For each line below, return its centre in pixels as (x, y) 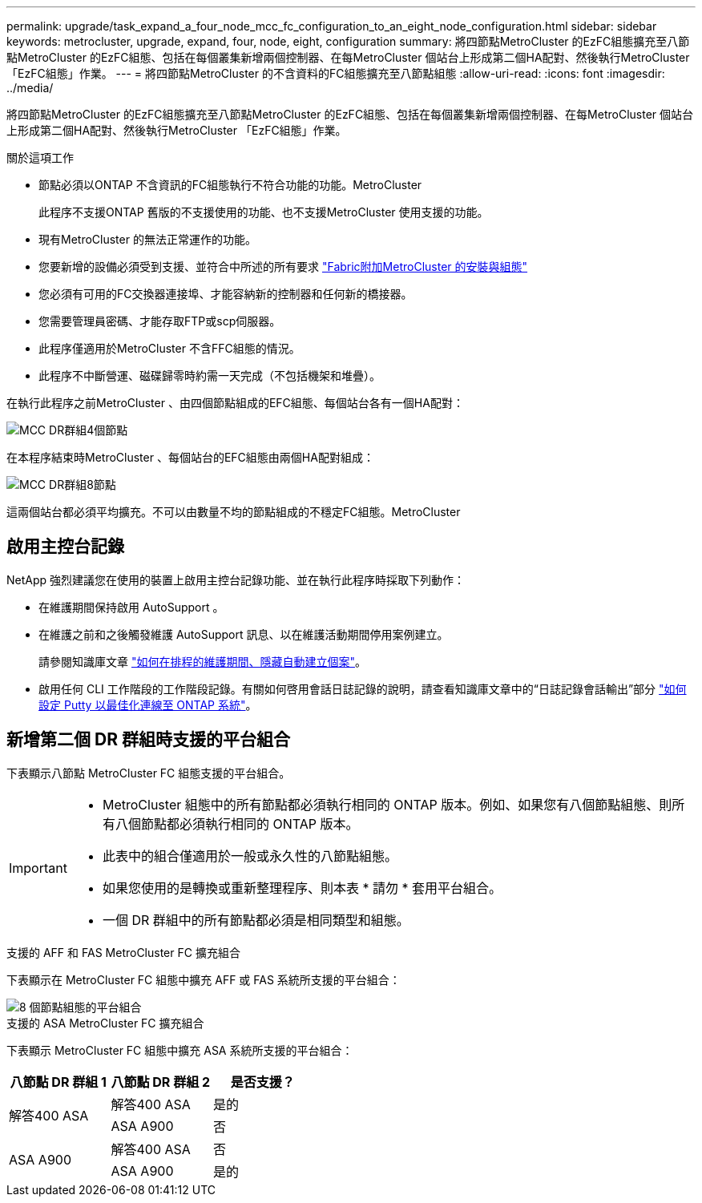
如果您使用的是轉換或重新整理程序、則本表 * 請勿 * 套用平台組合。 (302, 888)
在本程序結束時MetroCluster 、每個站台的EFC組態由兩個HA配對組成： (190, 457)
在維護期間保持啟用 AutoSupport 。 (131, 607)
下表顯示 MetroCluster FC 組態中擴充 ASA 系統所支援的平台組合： (180, 1050)
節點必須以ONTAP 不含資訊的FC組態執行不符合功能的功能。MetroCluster (230, 185)
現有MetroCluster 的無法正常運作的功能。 (147, 239)
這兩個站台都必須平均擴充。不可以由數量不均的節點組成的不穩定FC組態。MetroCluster (234, 512)
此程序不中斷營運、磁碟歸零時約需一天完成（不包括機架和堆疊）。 (210, 375)
